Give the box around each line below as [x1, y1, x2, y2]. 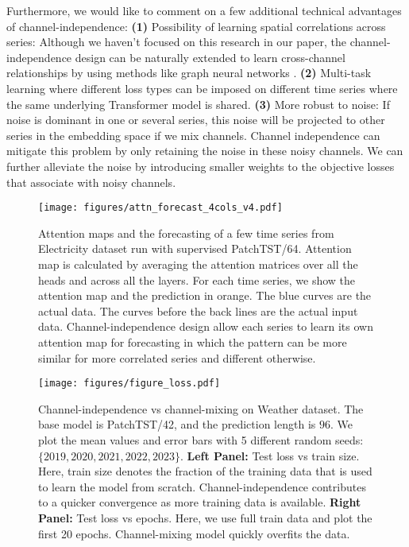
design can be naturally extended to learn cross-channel [75, 48, 345, 65]
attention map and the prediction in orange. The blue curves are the [38, 287, 372, 304]
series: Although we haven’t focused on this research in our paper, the [6, 33, 346, 50]
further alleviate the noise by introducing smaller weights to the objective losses [6, 157, 395, 174]
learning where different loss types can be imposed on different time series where [6, 80, 398, 96]
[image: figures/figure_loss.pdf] [38, 378, 221, 390]
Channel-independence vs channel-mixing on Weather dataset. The [38, 400, 364, 417]
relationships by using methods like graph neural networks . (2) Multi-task [6, 64, 372, 81]
